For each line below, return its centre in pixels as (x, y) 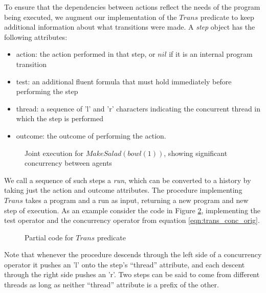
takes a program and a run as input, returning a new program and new (137, 200)
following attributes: (36, 37)
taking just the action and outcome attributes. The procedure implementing (123, 190)
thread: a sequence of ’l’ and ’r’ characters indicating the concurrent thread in (138, 108)
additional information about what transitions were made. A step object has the (130, 27)
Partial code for (49, 237)
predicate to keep (227, 17)
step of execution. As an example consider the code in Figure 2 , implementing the (132, 210)
